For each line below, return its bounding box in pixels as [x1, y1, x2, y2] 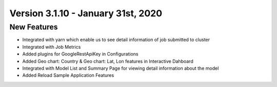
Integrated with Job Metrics [22, 44, 81, 50]
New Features [9, 22, 58, 32]
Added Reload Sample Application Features [22, 72, 114, 78]
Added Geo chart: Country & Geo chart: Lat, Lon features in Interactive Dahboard [22, 58, 193, 64]
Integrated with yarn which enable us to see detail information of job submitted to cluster [22, 37, 210, 43]
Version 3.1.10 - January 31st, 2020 [9, 8, 163, 19]
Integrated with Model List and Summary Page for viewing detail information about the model [22, 65, 219, 71]
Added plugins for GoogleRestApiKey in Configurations [22, 51, 138, 57]
